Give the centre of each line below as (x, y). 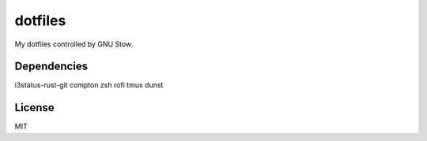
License (34, 108)
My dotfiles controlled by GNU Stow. (74, 44)
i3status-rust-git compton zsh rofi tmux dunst (89, 85)
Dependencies (51, 67)
